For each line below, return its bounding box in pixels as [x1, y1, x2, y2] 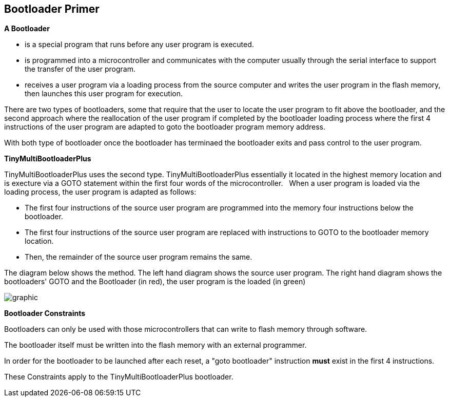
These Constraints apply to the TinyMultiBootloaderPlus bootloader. [4, 372, 233, 382]
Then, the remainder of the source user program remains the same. [25, 252, 252, 262]
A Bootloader [4, 24, 50, 33]
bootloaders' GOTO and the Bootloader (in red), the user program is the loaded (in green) [4, 277, 306, 286]
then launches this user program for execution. [25, 89, 183, 98]
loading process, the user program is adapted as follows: [4, 187, 197, 197]
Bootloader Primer [4, 3, 100, 15]
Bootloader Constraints [4, 309, 86, 318]
